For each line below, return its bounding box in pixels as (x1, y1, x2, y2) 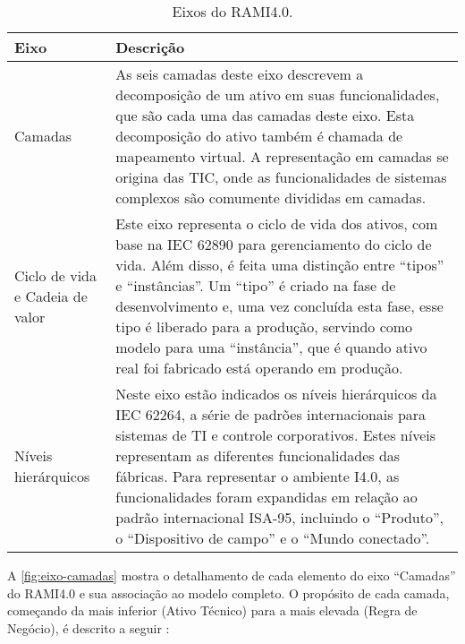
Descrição (115, 37, 185, 57)
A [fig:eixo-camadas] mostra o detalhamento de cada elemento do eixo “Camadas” (7, 566, 456, 584)
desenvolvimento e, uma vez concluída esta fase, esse (115, 296, 444, 316)
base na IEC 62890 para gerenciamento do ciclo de (115, 234, 432, 254)
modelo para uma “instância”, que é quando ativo (115, 337, 427, 357)
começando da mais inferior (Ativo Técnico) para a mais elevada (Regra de (7, 601, 418, 620)
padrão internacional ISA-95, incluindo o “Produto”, (115, 507, 444, 528)
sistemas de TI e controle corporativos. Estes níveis (115, 425, 436, 445)
